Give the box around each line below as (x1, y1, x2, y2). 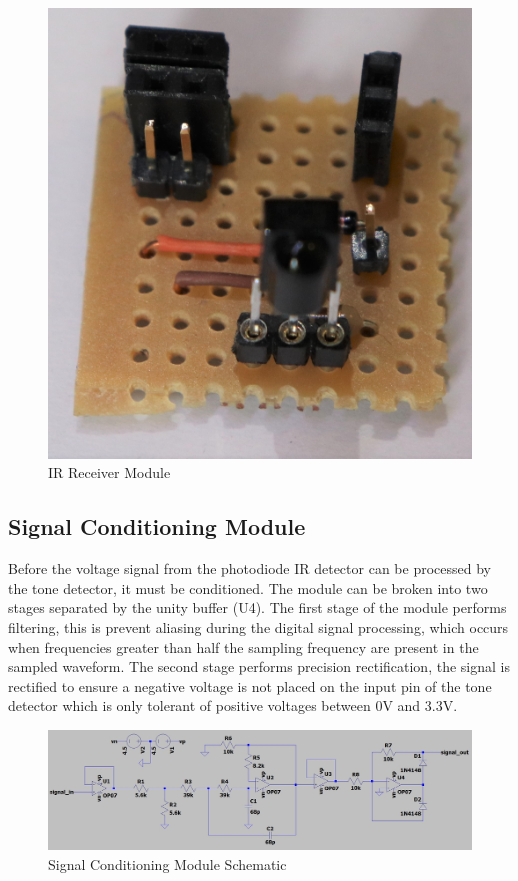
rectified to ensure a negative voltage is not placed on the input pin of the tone (8, 675, 492, 696)
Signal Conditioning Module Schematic (48, 854, 287, 875)
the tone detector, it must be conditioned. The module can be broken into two (8, 577, 488, 598)
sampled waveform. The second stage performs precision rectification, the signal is (8, 656, 510, 677)
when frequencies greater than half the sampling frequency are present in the (8, 636, 479, 657)
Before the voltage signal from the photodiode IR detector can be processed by (8, 558, 491, 579)
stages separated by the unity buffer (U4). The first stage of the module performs (8, 597, 507, 618)
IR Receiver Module (48, 462, 171, 483)
